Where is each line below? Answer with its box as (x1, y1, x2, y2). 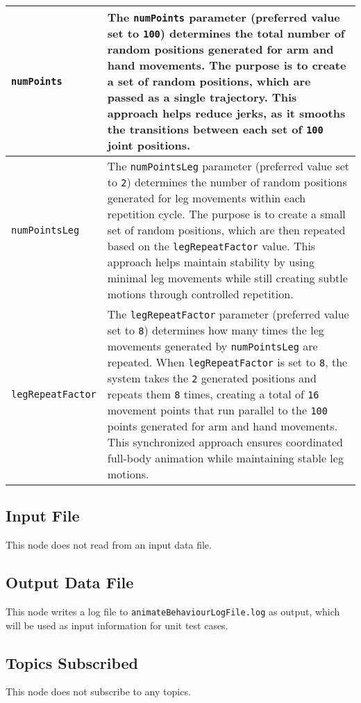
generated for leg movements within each (107, 190, 306, 206)
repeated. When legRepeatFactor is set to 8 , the (107, 354, 348, 370)
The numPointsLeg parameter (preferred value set (107, 158, 350, 174)
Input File (6, 505, 80, 526)
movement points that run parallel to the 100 (107, 402, 328, 418)
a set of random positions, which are (107, 73, 311, 89)
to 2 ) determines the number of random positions (107, 174, 347, 190)
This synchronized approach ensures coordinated (107, 434, 343, 450)
